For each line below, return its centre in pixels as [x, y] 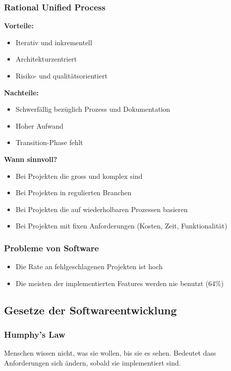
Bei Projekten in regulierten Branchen [74, 192]
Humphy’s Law [35, 334]
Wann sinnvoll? [31, 159]
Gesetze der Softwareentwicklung [90, 310]
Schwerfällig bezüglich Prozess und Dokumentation [93, 109]
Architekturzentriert [46, 59]
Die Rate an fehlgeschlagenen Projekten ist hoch [89, 266]
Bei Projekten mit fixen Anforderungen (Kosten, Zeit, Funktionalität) [121, 226]
